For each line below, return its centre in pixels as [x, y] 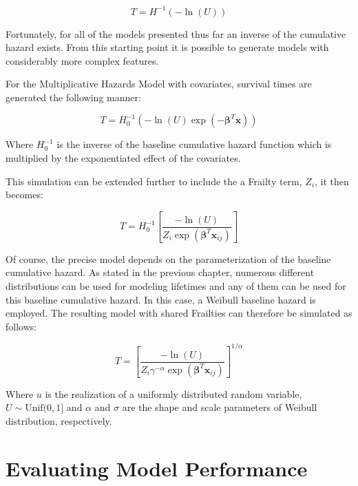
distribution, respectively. [59, 420]
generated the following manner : [73, 97]
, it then [332, 181]
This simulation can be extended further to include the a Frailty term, [154, 181]
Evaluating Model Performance [157, 468]
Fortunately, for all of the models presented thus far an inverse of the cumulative [176, 33]
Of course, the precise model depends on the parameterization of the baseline [168, 258]
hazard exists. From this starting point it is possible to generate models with [167, 47]
